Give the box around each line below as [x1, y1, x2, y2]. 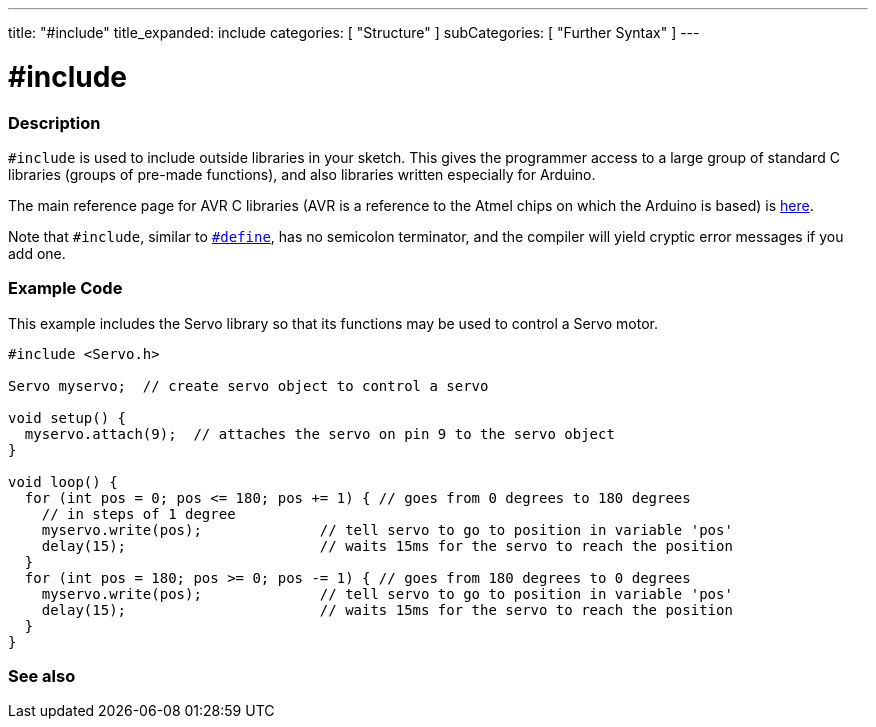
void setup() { [8, 409, 127, 426]
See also [8, 666, 76, 686]
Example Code [8, 278, 123, 299]
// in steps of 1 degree [41, 505, 236, 522]
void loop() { [8, 473, 118, 490]
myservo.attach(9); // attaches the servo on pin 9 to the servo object [24, 425, 615, 442]
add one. [8, 244, 66, 262]
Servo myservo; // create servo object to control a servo [8, 377, 489, 394]
